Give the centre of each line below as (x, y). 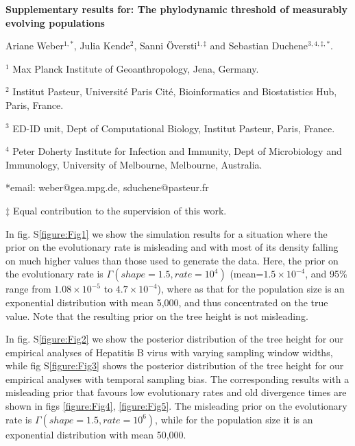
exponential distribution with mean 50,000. (96, 434)
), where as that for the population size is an (251, 289)
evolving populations (55, 22)
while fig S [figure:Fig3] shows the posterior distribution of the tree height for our (175, 366)
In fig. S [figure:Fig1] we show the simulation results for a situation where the (167, 233)
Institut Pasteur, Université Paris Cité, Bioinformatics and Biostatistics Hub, (175, 91)
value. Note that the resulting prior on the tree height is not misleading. (157, 315)
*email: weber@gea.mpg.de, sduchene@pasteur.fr (107, 187)
